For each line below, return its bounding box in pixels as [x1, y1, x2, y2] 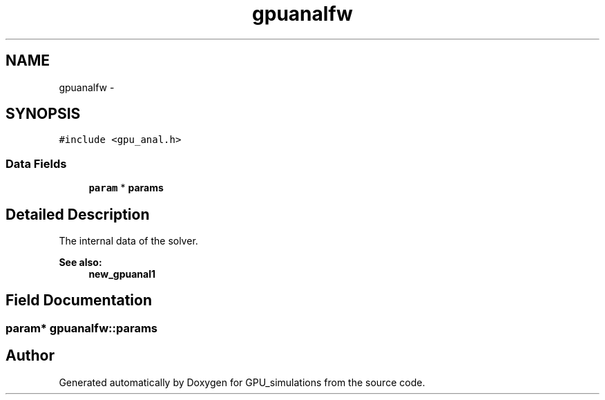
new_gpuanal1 [88, 268, 156, 280]
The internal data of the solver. [59, 235, 198, 247]
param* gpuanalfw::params [6, 321, 157, 335]
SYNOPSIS [6, 105, 81, 123]
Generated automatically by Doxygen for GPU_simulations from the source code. [59, 376, 425, 388]
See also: [59, 256, 102, 269]
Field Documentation [6, 292, 152, 309]
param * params [88, 182, 164, 194]
